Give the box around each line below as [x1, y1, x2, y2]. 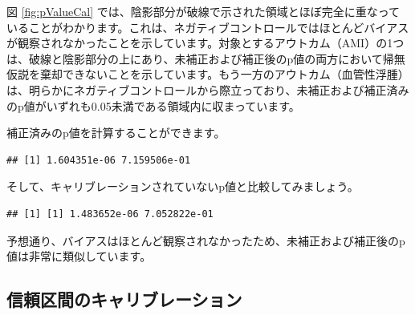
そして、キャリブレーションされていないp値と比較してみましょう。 [6, 178, 359, 195]
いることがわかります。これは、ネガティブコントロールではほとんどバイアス [6, 18, 409, 35]
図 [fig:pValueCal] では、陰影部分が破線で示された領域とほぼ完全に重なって [6, 3, 401, 19]
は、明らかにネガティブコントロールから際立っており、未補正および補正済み [6, 81, 409, 98]
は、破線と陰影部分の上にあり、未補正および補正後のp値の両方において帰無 [6, 50, 405, 67]
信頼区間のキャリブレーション [6, 287, 242, 312]
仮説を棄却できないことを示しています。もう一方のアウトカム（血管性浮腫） [6, 66, 409, 83]
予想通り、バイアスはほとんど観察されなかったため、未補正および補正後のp [6, 232, 405, 248]
